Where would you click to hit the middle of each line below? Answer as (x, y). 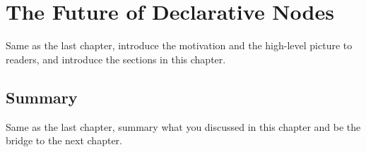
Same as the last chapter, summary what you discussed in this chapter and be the (183, 126)
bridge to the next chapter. (64, 140)
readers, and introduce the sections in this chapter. (116, 59)
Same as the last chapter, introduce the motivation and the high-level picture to (179, 45)
